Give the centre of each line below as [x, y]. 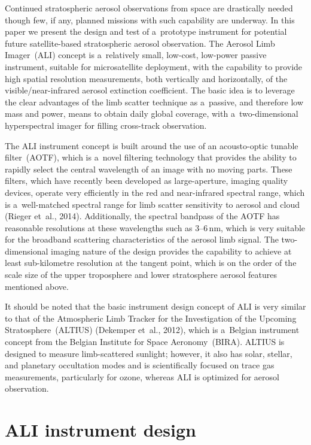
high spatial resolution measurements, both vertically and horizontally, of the [146, 78]
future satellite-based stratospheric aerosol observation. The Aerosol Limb [140, 43]
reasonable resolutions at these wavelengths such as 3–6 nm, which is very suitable [155, 227]
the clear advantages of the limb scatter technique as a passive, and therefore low [154, 102]
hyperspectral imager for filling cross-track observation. [106, 125]
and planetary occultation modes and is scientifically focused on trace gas [140, 365]
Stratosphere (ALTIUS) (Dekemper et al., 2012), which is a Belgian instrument [152, 330]
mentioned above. [37, 286]
